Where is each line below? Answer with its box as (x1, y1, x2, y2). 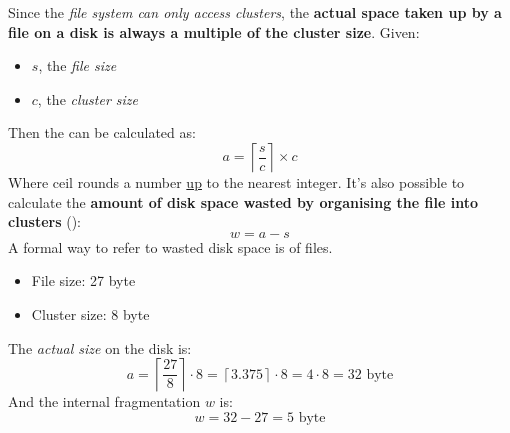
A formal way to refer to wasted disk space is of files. (8, 236, 333, 257)
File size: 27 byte (31, 270, 136, 291)
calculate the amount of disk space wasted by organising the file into (8, 191, 478, 212)
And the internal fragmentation (8, 391, 201, 412)
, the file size (38, 55, 117, 76)
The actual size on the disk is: (8, 337, 192, 358)
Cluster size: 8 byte (31, 303, 150, 324)
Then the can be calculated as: (8, 122, 196, 143)
